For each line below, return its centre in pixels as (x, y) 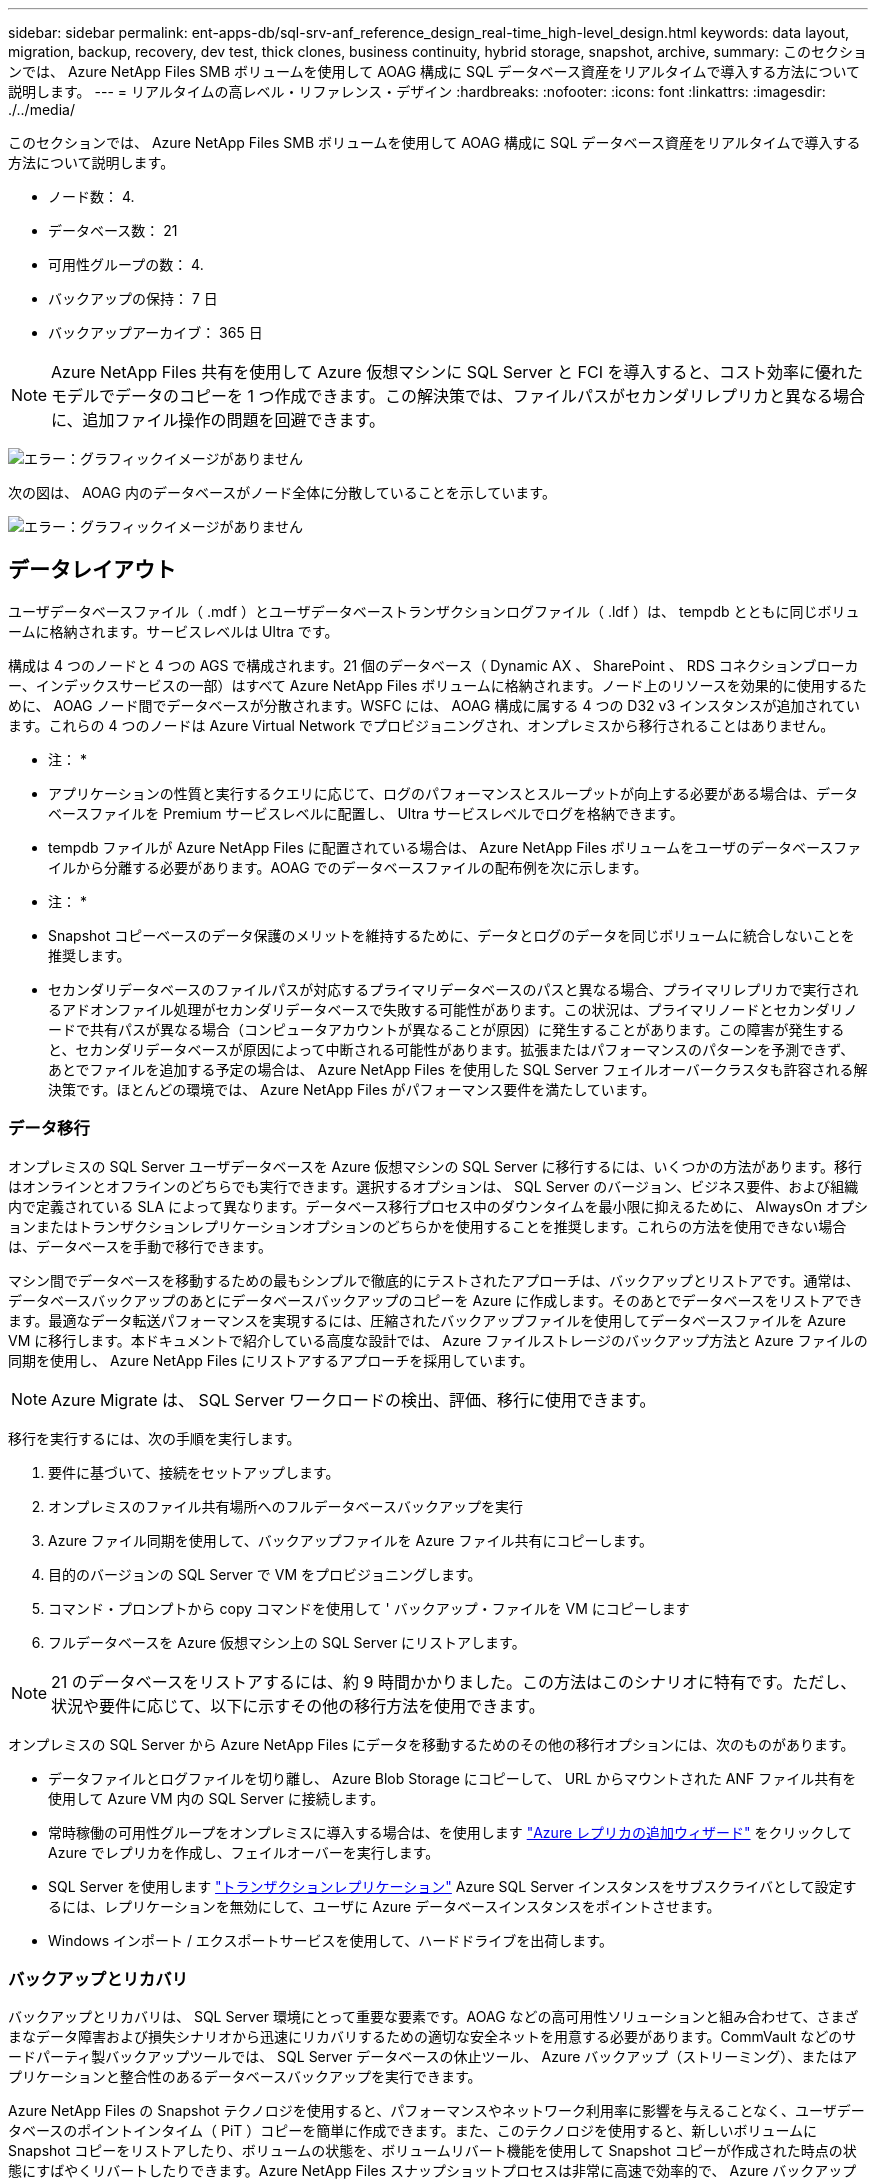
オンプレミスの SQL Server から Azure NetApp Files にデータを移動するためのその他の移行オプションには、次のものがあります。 (431, 1744)
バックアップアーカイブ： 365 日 (155, 332)
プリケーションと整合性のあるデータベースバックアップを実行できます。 (245, 2077)
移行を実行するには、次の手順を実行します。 (154, 1438)
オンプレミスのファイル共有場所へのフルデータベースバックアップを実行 (285, 1506)
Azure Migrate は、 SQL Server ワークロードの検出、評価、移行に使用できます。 (353, 1399)
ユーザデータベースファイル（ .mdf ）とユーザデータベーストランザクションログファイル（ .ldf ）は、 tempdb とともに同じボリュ (434, 611)
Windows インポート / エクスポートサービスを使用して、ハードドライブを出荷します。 (330, 1940)
